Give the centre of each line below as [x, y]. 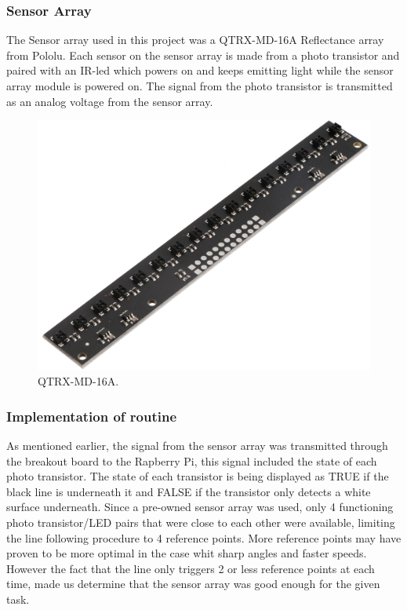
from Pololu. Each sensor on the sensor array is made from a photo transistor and [203, 55]
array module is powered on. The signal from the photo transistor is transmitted [200, 86]
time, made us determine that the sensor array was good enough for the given [193, 584]
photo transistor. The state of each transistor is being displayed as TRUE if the [198, 476]
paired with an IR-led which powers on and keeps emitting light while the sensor [200, 70]
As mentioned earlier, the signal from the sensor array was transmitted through [197, 445]
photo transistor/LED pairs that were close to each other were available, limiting [201, 522]
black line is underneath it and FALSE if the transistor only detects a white [189, 491]
